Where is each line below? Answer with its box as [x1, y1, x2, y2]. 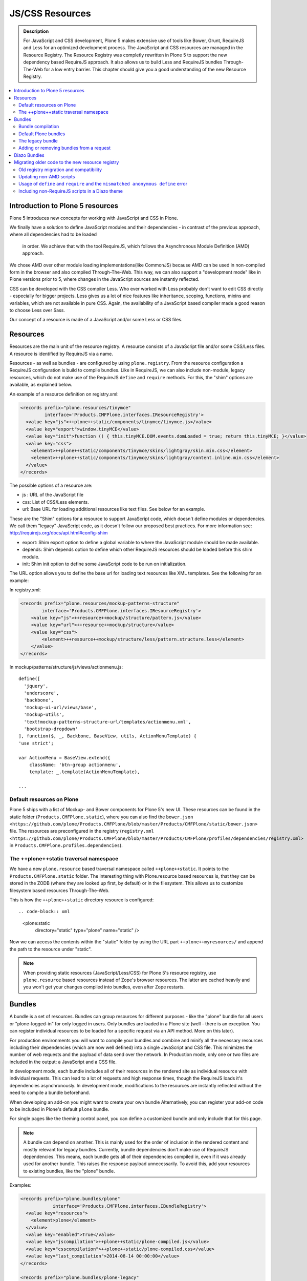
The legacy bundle [18, 138, 58, 144]
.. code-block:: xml [18, 908, 70, 915]
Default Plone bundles [18, 131, 65, 137]
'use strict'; [18, 740, 54, 746]
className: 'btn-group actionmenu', [29, 761, 121, 768]
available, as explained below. [9, 382, 73, 388]
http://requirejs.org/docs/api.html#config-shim [9, 530, 108, 536]
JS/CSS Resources [9, 8, 92, 19]
